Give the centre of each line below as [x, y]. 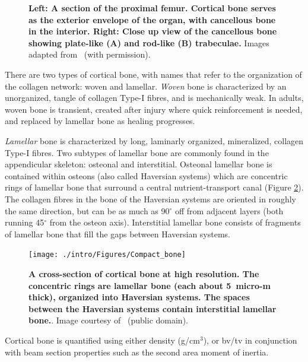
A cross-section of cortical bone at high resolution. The [144, 273]
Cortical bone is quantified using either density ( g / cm [102, 340]
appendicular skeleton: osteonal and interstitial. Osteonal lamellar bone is [139, 164]
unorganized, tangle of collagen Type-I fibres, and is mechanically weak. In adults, [154, 98]
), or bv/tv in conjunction [250, 340]
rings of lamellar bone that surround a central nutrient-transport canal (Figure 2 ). [154, 187]
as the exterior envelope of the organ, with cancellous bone [152, 19]
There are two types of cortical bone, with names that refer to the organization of [153, 74]
